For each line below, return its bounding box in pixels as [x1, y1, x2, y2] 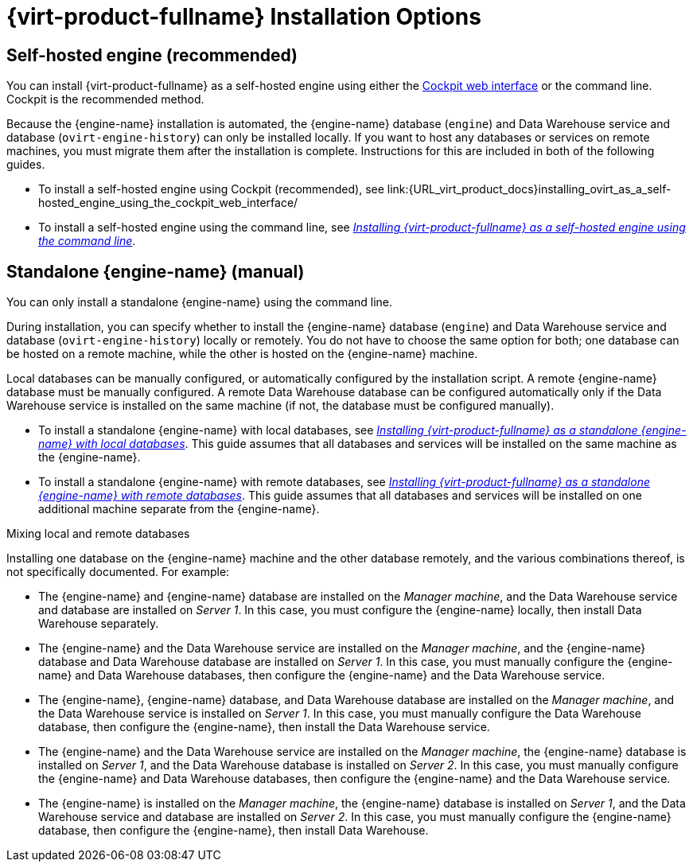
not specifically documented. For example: [6, 565, 230, 579]
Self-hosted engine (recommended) [6, 45, 298, 65]
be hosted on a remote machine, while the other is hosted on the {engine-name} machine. [6, 347, 478, 361]
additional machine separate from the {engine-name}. [38, 502, 320, 516]
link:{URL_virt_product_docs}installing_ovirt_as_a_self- [387, 182, 672, 197]
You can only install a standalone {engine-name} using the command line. [6, 295, 393, 309]
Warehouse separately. [38, 617, 159, 631]
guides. [6, 158, 45, 172]
